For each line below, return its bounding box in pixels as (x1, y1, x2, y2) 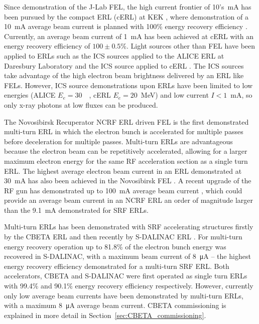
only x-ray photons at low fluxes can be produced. (4, 99, 158, 110)
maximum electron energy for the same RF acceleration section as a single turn (4, 155, 248, 166)
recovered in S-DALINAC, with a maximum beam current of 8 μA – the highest (4, 251, 251, 261)
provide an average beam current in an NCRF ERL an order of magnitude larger (4, 195, 253, 205)
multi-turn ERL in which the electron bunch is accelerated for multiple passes (4, 126, 243, 137)
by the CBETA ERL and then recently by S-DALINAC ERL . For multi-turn (4, 231, 242, 242)
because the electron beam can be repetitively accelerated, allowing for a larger (4, 146, 247, 156)
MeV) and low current (141, 90, 209, 100)
